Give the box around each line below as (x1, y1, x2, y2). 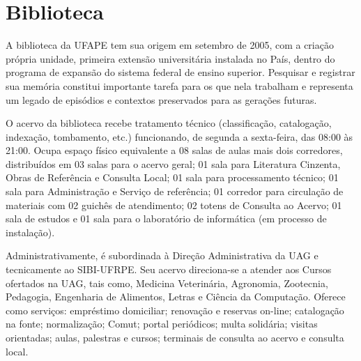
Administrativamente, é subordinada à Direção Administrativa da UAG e (6, 248, 318, 263)
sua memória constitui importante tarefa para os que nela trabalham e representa (6, 78, 353, 93)
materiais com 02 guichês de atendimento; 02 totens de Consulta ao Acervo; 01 (6, 197, 342, 212)
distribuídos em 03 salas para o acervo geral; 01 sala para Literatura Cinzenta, (6, 156, 341, 171)
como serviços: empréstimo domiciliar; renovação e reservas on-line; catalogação (6, 302, 344, 317)
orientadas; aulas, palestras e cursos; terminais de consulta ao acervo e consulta (6, 330, 344, 344)
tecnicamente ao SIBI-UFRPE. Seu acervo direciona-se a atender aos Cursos (6, 262, 332, 277)
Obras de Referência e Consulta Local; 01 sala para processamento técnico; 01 (6, 170, 339, 185)
